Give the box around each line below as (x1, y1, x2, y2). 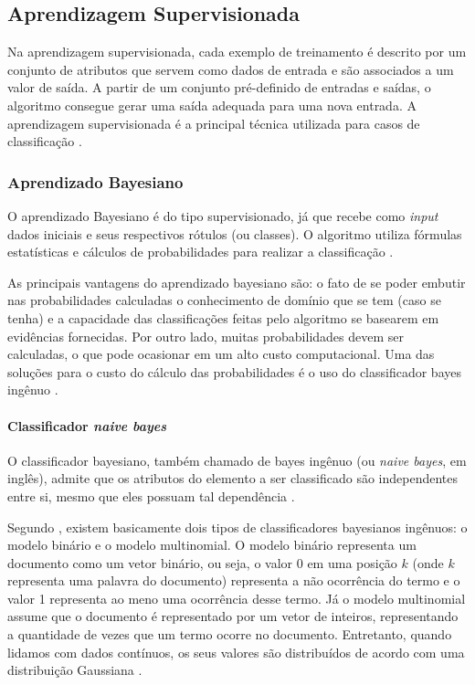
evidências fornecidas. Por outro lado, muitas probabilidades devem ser (7, 326, 405, 345)
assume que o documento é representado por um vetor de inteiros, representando (7, 606, 459, 626)
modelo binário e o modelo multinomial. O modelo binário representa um (7, 535, 417, 554)
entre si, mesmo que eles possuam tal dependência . (7, 486, 295, 505)
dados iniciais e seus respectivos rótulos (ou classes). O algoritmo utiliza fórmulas (7, 224, 462, 243)
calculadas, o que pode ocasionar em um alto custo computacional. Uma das (7, 344, 435, 364)
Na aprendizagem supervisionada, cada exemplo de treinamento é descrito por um (7, 42, 467, 61)
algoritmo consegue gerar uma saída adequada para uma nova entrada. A (7, 95, 417, 114)
